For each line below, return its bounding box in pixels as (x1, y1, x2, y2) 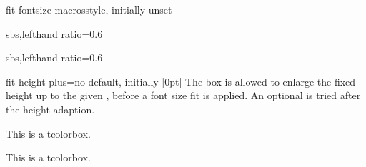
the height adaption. (6, 101, 95, 116)
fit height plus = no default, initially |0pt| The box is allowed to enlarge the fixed (6, 74, 356, 88)
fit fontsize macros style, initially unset (6, 2, 172, 16)
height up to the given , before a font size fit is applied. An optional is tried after (6, 88, 361, 103)
